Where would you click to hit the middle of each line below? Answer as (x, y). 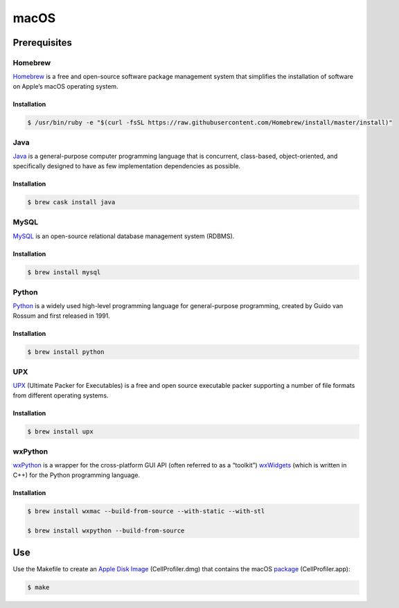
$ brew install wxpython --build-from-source (106, 530)
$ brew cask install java (71, 202)
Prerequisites (42, 43)
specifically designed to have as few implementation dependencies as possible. (127, 166)
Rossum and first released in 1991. (62, 316)
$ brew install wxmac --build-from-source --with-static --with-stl (146, 511)
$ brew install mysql (64, 272)
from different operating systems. (61, 395)
